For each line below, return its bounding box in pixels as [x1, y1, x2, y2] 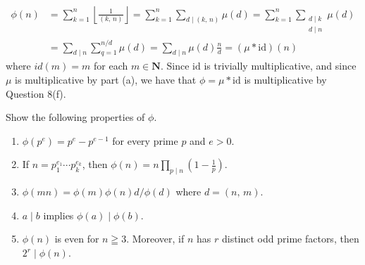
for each [93, 58, 128, 73]
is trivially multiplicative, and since [204, 58, 357, 73]
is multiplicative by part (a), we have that [15, 72, 197, 87]
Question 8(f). [6, 86, 66, 101]
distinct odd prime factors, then [221, 231, 359, 246]
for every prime [112, 133, 178, 148]
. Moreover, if [126, 231, 185, 246]
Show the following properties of [6, 110, 145, 124]
